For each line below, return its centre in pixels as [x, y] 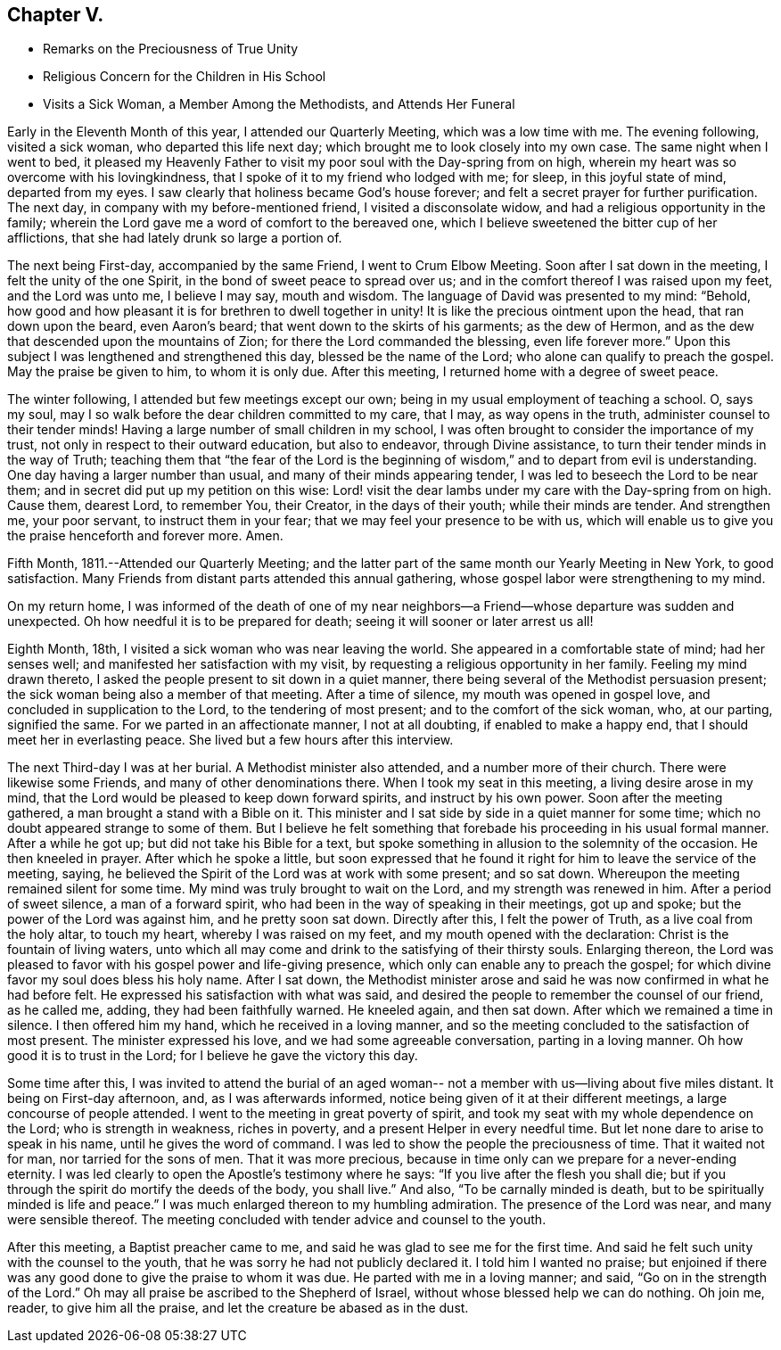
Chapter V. [56, 15]
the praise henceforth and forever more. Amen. [145, 536]
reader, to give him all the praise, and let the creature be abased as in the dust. [238, 1308]
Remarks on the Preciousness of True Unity [171, 49]
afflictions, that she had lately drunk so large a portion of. [175, 238]
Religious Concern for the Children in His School [185, 77]
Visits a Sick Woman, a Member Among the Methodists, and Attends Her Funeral [279, 104]
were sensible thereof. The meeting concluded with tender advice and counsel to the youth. [277, 1220]
